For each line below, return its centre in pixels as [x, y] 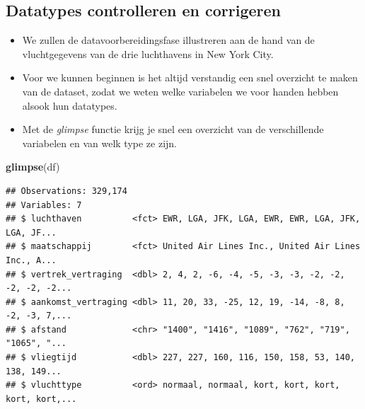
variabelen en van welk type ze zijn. [99, 143]
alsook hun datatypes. [70, 105]
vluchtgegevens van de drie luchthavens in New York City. [148, 53]
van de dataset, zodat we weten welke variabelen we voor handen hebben [180, 91]
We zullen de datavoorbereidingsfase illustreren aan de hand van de [168, 40]
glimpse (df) [33, 167]
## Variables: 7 [44, 205]
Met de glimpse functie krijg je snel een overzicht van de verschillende [173, 129]
